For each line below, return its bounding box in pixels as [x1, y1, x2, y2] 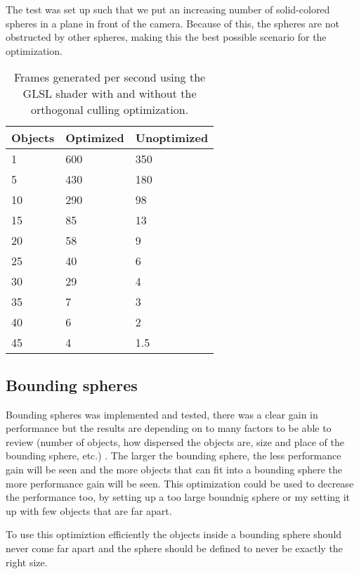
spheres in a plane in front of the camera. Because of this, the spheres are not [6, 15, 339, 30]
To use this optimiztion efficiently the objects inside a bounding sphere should [6, 527, 342, 542]
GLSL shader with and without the [22, 85, 197, 102]
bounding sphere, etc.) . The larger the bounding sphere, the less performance [6, 448, 341, 463]
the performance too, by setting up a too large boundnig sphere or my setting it [6, 490, 351, 504]
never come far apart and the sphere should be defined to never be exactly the [6, 540, 343, 555]
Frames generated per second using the [13, 69, 206, 86]
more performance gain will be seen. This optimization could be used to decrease [6, 476, 354, 490]
